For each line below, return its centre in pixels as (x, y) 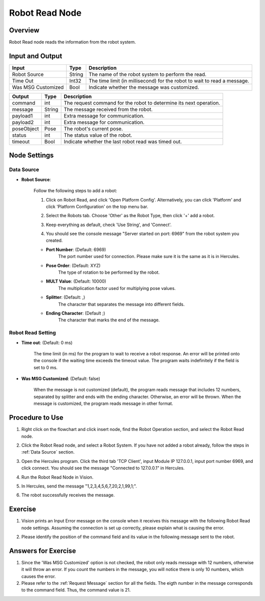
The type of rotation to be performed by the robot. (109, 272)
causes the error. (39, 576)
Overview (24, 30)
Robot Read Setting (33, 333)
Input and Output (36, 56)
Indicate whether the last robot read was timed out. (123, 142)
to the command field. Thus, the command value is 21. (76, 590)
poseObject (26, 129)
